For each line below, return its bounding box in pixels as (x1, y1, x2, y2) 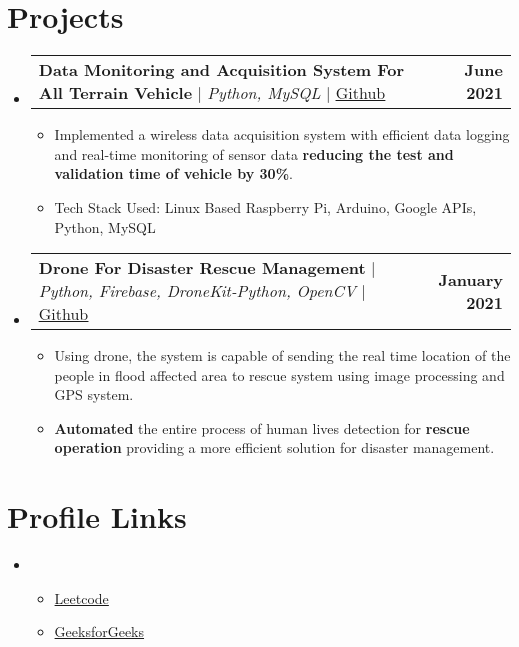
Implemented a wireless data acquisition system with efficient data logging (54, 124, 510, 145)
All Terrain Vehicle (38, 81, 193, 105)
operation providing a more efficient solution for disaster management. (54, 437, 495, 458)
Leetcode (54, 587, 109, 608)
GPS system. (54, 384, 134, 405)
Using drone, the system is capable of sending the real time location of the (54, 345, 511, 366)
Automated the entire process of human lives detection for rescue (54, 417, 470, 438)
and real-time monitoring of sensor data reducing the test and (54, 143, 454, 164)
